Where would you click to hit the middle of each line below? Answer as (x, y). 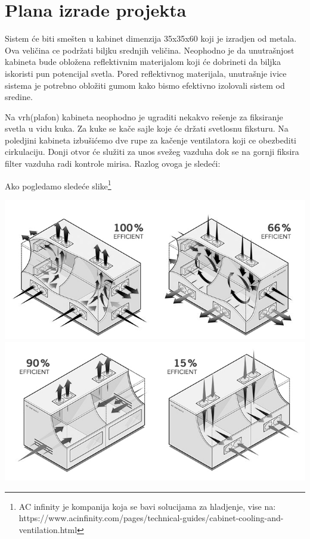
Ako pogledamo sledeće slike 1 (58, 185)
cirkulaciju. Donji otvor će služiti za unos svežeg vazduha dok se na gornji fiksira (152, 152)
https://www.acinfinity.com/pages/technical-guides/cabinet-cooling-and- (151, 518)
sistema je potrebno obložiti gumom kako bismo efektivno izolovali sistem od (145, 85)
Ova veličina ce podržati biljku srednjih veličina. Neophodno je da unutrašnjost (150, 50)
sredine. (19, 97)
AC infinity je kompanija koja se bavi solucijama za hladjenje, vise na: (147, 506)
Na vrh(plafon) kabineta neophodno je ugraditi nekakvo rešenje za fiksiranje (144, 116)
